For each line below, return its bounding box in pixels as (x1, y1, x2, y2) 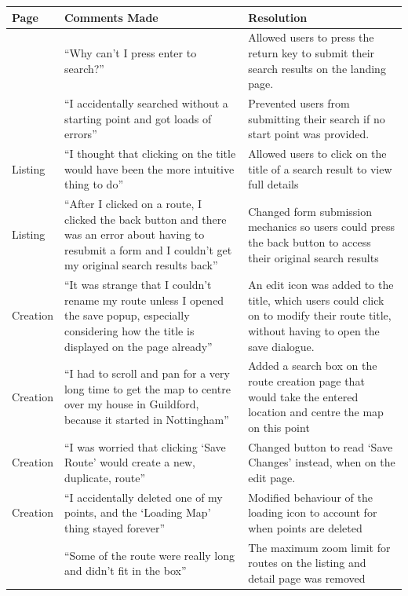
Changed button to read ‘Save (248, 438, 393, 455)
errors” (64, 126, 97, 142)
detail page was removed (248, 569, 366, 586)
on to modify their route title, (248, 307, 392, 324)
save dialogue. (248, 338, 315, 354)
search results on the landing (248, 60, 386, 76)
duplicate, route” (64, 469, 146, 485)
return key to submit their (248, 44, 375, 60)
